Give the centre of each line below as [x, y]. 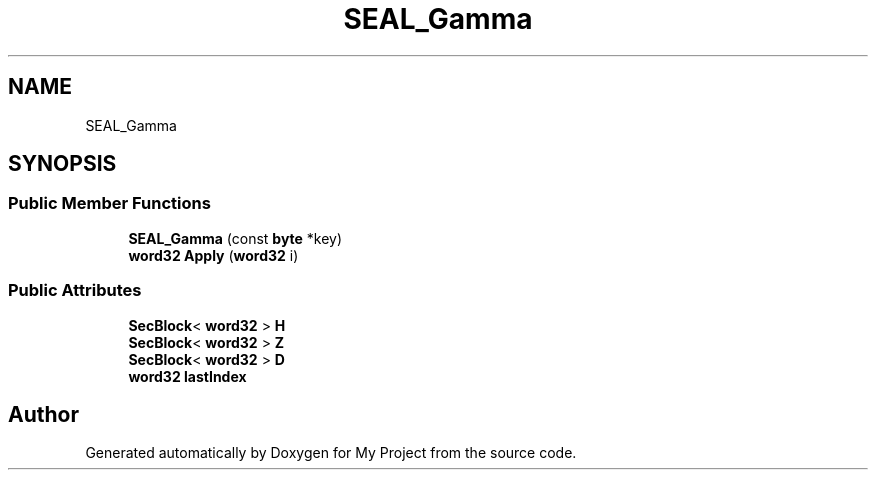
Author [43, 414]
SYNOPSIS [62, 164]
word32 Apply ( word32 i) [213, 255]
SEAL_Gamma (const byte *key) [235, 238]
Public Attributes [75, 290]
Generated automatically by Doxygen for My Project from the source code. [331, 453]
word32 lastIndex [187, 376]
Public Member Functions [109, 203]
